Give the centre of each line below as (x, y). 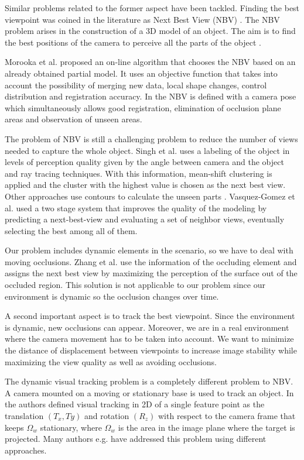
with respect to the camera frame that (227, 416)
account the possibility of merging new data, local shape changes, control (136, 85)
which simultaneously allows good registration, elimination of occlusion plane (143, 107)
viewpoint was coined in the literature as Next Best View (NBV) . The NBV (142, 19)
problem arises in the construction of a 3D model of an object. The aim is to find (150, 31)
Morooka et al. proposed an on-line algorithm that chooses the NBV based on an (150, 62)
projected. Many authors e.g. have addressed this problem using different (136, 439)
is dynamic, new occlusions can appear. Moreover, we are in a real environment (147, 327)
